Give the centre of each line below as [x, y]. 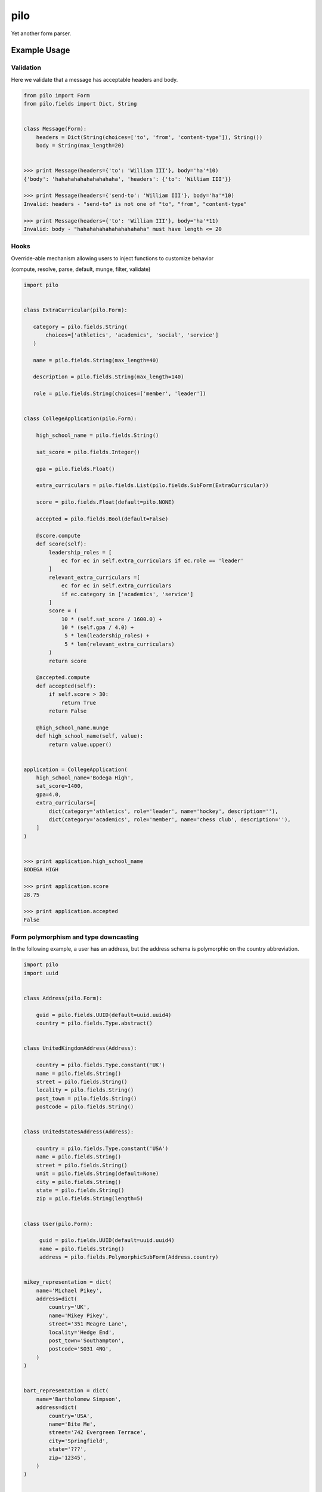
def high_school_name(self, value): [89, 736]
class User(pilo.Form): [58, 1224]
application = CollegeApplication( [75, 769]
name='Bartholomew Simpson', [79, 1399]
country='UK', [69, 1307]
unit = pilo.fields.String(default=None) [97, 1174]
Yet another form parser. [41, 33]
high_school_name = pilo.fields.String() [97, 435]
